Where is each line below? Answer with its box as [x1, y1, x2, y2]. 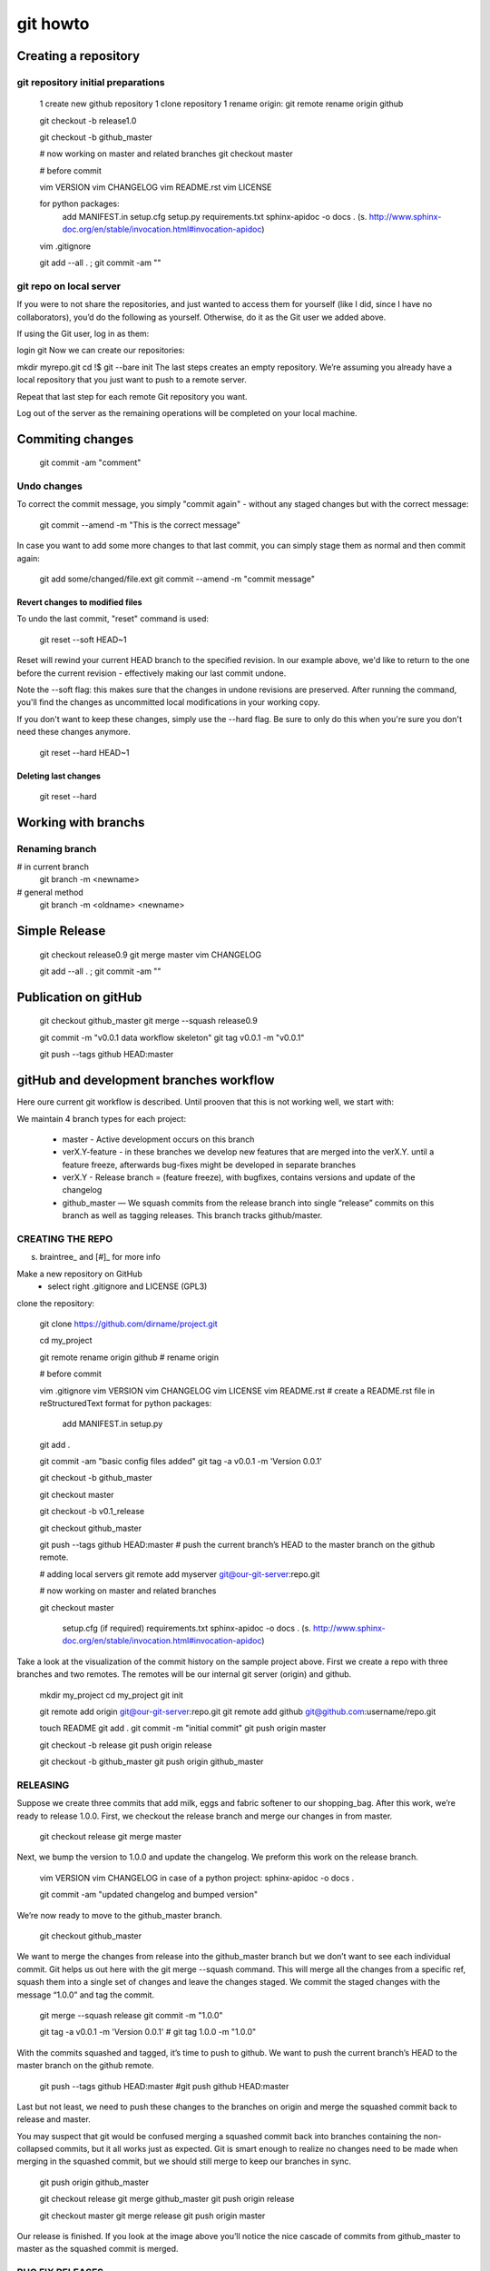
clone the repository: [16, 1297, 95, 1308]
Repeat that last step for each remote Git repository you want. [16, 391, 249, 402]
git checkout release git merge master [39, 1831, 181, 1842]
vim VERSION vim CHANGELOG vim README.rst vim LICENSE [39, 182, 272, 193]
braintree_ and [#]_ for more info [39, 1252, 161, 1263]
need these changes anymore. [16, 727, 131, 738]
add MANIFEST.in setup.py [62, 1418, 163, 1430]
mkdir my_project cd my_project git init [39, 1690, 183, 1701]
